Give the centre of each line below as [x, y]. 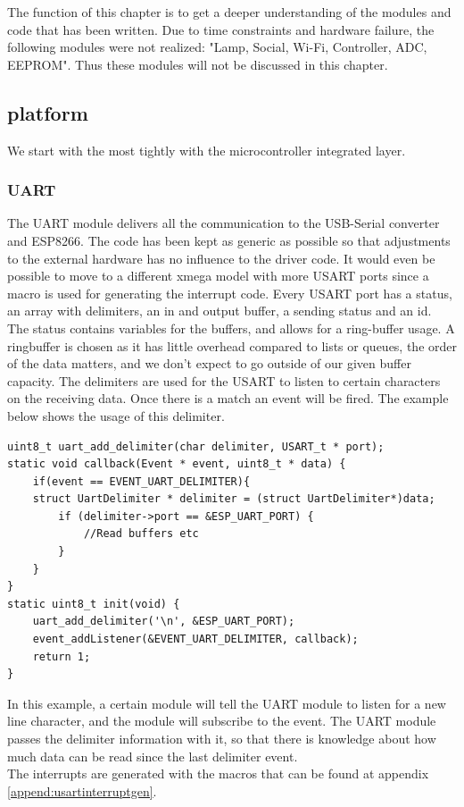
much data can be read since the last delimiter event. [153, 756]
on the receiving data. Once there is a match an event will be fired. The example [228, 398]
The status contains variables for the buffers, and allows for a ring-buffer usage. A [231, 328]
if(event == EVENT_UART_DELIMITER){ [141, 481]
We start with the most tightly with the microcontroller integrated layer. [207, 150]
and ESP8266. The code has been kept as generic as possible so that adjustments [229, 240]
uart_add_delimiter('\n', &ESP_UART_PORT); [164, 622]
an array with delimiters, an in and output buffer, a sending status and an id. [220, 311]
